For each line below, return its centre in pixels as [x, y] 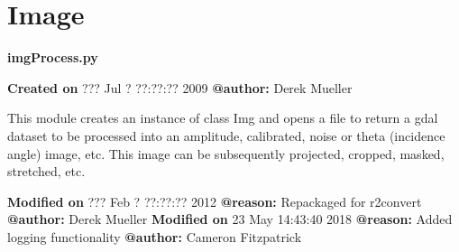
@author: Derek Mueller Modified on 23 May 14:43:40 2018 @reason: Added [230, 219]
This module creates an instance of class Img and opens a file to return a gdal [223, 118]
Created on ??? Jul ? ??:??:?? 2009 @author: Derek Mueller [180, 87]
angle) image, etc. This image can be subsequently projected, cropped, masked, [226, 153]
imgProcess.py [53, 57]
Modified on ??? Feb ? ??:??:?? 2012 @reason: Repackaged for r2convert [215, 201]
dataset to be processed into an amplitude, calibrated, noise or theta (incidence [226, 135]
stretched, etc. [46, 171]
